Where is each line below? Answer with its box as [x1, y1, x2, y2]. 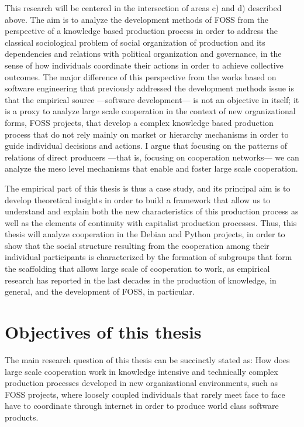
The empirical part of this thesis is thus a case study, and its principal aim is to [5, 182, 291, 194]
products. [5, 411, 39, 423]
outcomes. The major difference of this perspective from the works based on [5, 70, 277, 83]
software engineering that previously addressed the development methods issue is [5, 82, 295, 94]
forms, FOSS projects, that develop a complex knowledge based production [5, 116, 274, 128]
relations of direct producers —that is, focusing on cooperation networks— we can [5, 151, 299, 163]
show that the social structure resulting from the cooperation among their [5, 239, 270, 251]
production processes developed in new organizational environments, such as [5, 377, 278, 389]
